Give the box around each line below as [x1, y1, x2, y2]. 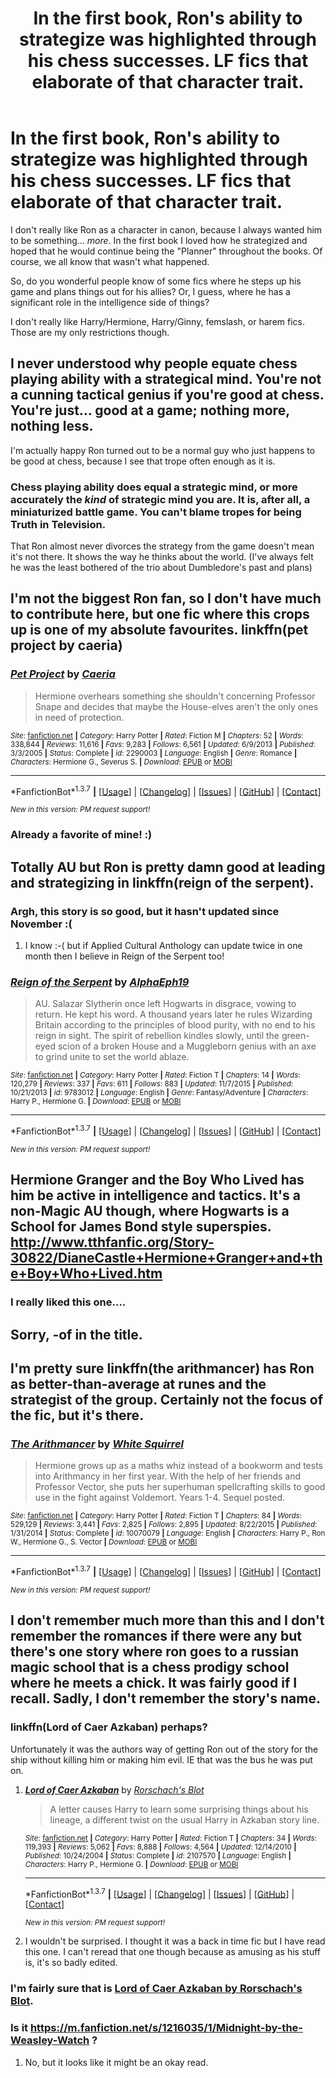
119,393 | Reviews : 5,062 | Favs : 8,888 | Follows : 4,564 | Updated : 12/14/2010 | [24, 1842, 297, 1852]
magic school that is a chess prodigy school [10, 1659, 290, 1676]
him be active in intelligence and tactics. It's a [10, 1187, 301, 1204]
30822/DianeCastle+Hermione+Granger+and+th [10, 1250, 323, 1267]
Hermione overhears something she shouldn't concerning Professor [34, 690, 316, 702]
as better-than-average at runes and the [10, 1376, 267, 1393]
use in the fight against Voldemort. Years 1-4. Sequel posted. [34, 1492, 286, 1504]
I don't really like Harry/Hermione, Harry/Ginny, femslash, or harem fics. [10, 315, 306, 327]
